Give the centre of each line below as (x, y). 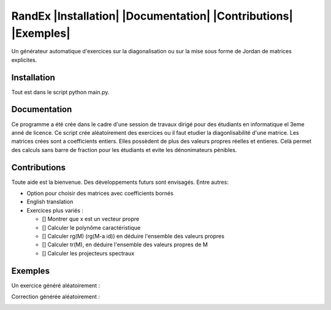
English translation (50, 202)
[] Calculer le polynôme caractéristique (91, 227)
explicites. (24, 60)
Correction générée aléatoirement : (56, 297)
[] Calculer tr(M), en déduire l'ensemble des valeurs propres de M (125, 244)
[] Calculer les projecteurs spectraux (88, 253)
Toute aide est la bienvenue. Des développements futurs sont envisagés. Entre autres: (120, 182)
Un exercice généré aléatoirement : (56, 285)
